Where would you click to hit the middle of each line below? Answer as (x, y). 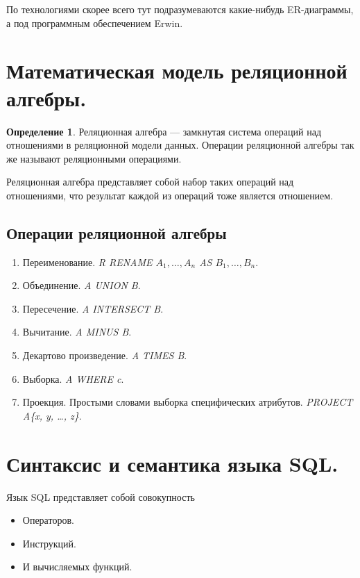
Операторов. (48, 520)
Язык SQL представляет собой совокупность (101, 496)
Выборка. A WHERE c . (73, 378)
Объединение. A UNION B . (82, 285)
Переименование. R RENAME (87, 262)
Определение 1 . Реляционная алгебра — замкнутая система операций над (164, 131)
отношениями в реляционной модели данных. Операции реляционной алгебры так (180, 145)
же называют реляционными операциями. (94, 158)
